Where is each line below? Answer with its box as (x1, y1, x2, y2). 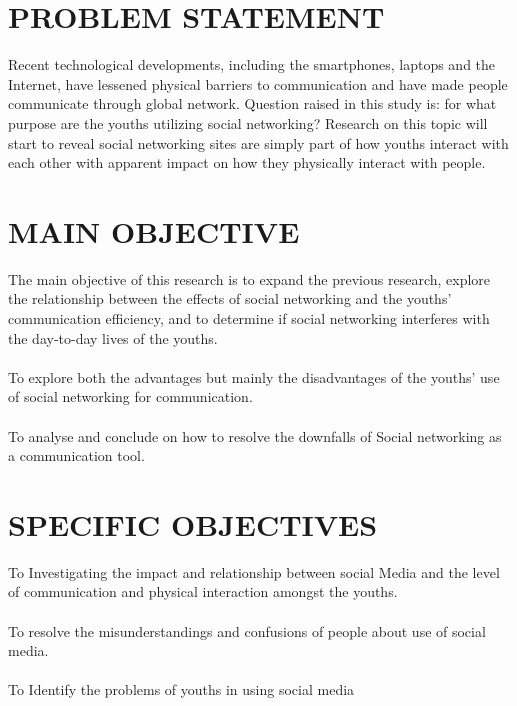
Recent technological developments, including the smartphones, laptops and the (8, 54, 496, 75)
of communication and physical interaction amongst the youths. (8, 581, 398, 602)
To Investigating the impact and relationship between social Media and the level (8, 561, 500, 582)
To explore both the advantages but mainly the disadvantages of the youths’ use (8, 366, 500, 387)
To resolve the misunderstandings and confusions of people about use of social (8, 620, 486, 641)
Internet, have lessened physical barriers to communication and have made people (8, 73, 508, 94)
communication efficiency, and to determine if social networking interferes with (8, 308, 490, 328)
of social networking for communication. (8, 386, 253, 407)
